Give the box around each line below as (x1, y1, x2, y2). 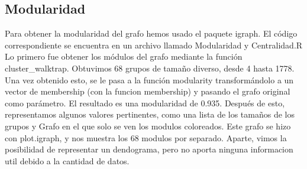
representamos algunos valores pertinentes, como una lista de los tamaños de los (5, 108, 295, 121)
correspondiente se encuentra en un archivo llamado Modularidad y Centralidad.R (5, 38, 303, 51)
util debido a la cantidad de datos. (5, 154, 130, 167)
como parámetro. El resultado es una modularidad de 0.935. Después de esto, (5, 96, 285, 109)
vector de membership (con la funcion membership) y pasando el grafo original (5, 85, 290, 97)
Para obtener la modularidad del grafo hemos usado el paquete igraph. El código (5, 27, 298, 40)
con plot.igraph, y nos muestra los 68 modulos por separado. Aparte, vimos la (5, 131, 287, 144)
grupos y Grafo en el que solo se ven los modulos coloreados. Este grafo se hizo (5, 119, 291, 132)
